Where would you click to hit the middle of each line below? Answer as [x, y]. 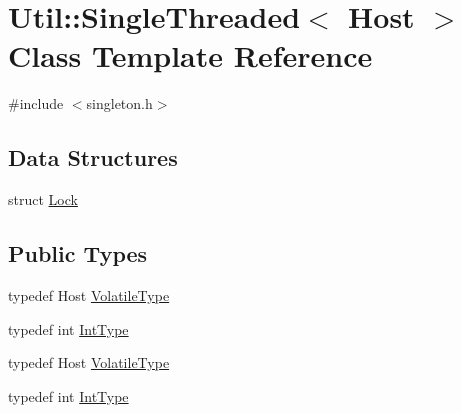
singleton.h [119, 103]
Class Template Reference [190, 55]
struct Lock [43, 199]
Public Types [78, 253]
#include [36, 103]
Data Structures [93, 157]
